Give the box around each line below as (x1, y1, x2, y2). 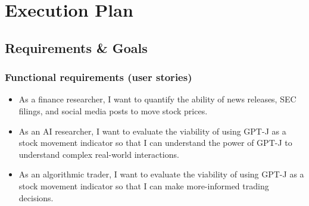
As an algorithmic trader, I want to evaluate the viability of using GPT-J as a (18, 168, 304, 180)
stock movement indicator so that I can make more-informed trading (18, 179, 269, 192)
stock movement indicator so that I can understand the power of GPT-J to (18, 136, 292, 149)
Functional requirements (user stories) (5, 70, 192, 85)
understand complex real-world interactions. (18, 148, 179, 160)
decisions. (18, 191, 54, 204)
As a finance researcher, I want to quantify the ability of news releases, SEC (18, 93, 296, 105)
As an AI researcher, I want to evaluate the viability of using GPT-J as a (18, 124, 286, 137)
